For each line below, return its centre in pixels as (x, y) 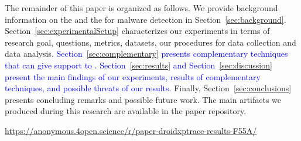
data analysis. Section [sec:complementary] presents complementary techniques (146, 54)
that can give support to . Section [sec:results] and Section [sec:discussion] (138, 65)
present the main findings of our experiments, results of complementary (133, 76)
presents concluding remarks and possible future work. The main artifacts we (143, 99)
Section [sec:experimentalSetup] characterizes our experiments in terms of (137, 31)
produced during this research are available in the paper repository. (126, 111)
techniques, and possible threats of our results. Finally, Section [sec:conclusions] (148, 88)
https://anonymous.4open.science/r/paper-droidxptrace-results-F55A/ (131, 130)
